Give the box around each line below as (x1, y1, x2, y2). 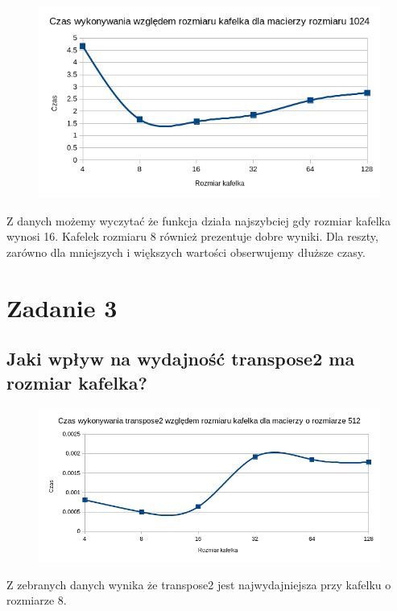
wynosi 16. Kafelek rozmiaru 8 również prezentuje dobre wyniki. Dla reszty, (6, 228, 378, 245)
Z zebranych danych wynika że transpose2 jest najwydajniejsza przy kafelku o (6, 576, 391, 592)
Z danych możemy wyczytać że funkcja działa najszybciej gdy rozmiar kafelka (6, 212, 391, 229)
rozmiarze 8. (6, 592, 67, 609)
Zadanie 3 (6, 291, 118, 324)
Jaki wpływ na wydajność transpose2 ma (6, 346, 355, 371)
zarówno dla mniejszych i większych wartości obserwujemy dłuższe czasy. (6, 244, 366, 261)
